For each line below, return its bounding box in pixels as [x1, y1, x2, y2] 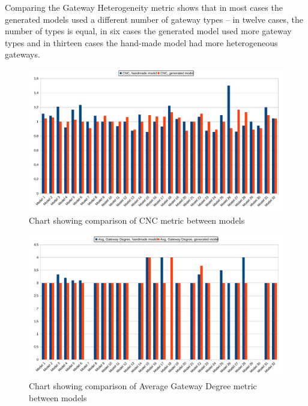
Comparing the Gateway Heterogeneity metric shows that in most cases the [5, 1, 283, 13]
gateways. [5, 48, 40, 61]
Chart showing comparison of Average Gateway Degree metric [29, 380, 257, 392]
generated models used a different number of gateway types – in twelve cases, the [5, 13, 304, 25]
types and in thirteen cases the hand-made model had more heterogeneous [5, 36, 278, 49]
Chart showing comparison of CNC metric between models [29, 214, 245, 227]
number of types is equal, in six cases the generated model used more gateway [5, 25, 292, 37]
